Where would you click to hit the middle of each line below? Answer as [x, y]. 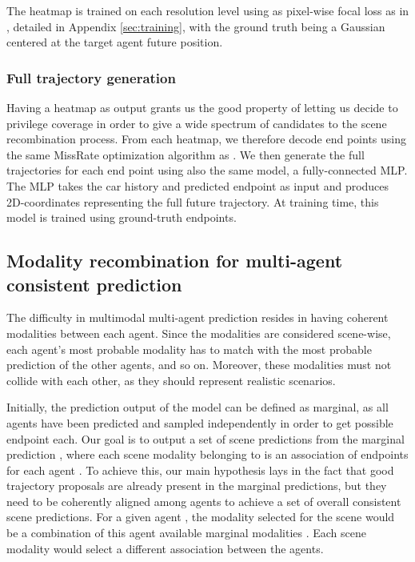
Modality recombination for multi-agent [175, 261]
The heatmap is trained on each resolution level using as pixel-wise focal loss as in [208, 10]
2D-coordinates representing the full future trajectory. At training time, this [193, 201]
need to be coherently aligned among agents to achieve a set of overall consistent [204, 501]
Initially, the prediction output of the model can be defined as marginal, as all [198, 407]
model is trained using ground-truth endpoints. [122, 217]
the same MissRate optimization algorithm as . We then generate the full [186, 154]
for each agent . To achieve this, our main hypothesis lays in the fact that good [200, 470]
